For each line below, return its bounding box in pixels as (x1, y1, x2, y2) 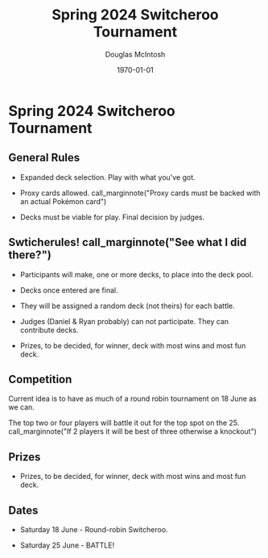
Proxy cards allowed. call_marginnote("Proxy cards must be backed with (19, 188, 261, 198)
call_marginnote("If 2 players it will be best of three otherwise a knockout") (8, 427, 258, 436)
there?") (8, 248, 52, 262)
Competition (8, 373, 72, 386)
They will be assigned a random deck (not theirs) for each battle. (19, 301, 235, 310)
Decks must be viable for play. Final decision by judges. (19, 212, 205, 222)
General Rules (8, 151, 80, 164)
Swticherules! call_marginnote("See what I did (8, 235, 247, 249)
